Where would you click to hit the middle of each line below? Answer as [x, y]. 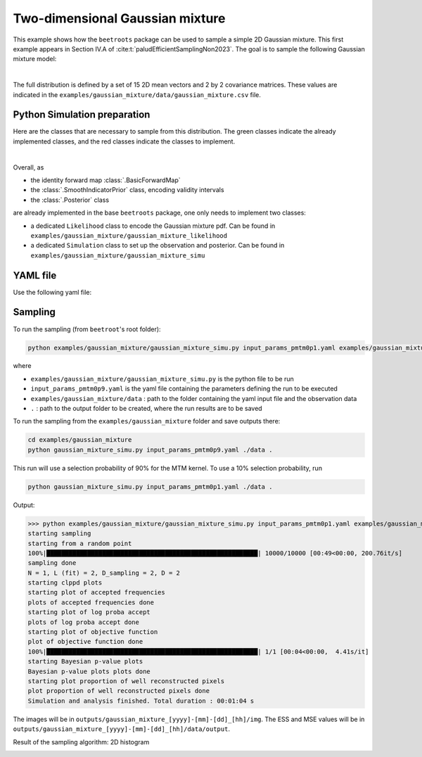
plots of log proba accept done [84, 622]
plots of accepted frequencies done [91, 602]
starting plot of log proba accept [89, 612]
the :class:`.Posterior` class [70, 200]
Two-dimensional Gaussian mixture [119, 18]
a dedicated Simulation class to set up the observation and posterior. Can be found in [158, 246]
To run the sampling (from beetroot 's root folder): [87, 329]
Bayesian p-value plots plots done [89, 671]
